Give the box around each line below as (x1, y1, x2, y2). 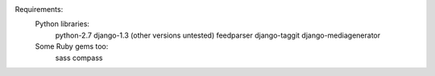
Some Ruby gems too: (35, 42, 109, 51)
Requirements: (14, 5, 64, 14)
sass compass (55, 53, 103, 62)
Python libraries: (35, 19, 90, 29)
